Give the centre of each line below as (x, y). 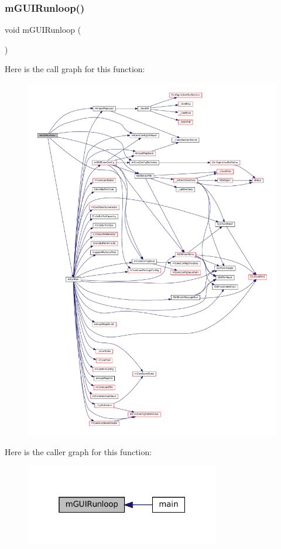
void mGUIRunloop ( (43, 30)
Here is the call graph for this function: (75, 69)
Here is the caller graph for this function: (78, 451)
